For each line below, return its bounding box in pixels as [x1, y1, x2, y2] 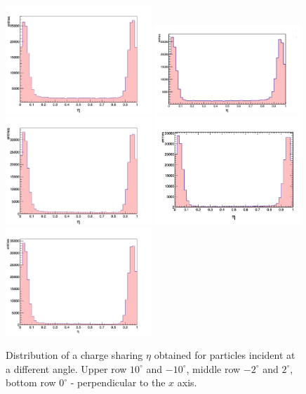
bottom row [6, 375, 56, 390]
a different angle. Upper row [6, 361, 127, 376]
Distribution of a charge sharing [6, 348, 143, 362]
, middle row [186, 361, 241, 376]
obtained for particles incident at [154, 348, 295, 362]
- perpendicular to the [70, 375, 166, 390]
